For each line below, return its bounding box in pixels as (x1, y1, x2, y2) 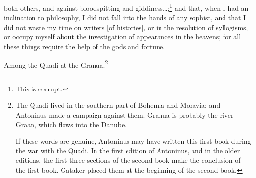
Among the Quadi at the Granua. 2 (4, 58, 108, 70)
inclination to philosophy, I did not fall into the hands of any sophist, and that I (4, 12, 246, 23)
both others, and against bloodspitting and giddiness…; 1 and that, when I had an (4, 1, 249, 13)
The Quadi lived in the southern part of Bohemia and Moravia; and (15, 100, 221, 110)
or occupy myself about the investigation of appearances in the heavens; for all (4, 31, 241, 42)
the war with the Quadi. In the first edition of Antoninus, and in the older (15, 145, 240, 155)
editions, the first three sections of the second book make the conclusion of (15, 155, 241, 165)
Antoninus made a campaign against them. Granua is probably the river (15, 110, 234, 120)
